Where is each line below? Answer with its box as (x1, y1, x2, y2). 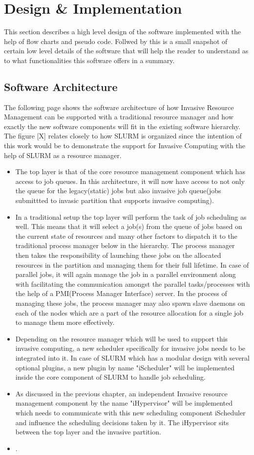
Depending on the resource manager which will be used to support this (15, 333, 228, 343)
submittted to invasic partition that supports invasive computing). (15, 195, 214, 205)
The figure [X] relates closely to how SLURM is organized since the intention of (4, 131, 242, 141)
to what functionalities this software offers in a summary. (4, 55, 175, 65)
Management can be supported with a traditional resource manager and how (4, 112, 233, 122)
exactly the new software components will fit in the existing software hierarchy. (4, 121, 240, 131)
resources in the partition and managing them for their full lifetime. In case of (15, 259, 249, 270)
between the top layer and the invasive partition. (15, 427, 161, 437)
